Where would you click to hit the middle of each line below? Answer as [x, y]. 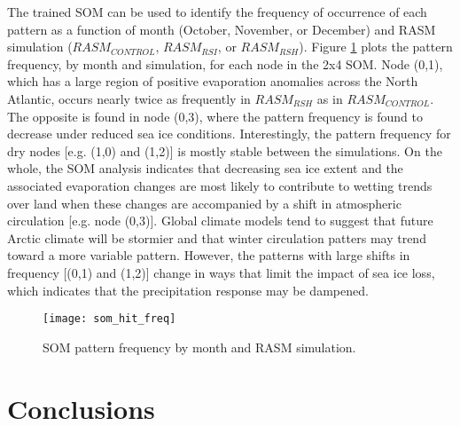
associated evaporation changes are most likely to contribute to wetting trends [220, 185]
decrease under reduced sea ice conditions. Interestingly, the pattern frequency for [229, 134]
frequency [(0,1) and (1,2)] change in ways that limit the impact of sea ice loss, [221, 272]
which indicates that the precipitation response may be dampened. [188, 290]
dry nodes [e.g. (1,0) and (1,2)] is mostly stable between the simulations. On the [225, 150]
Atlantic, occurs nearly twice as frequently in [129, 98]
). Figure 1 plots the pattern [376, 47]
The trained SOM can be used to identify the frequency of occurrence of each [217, 12]
